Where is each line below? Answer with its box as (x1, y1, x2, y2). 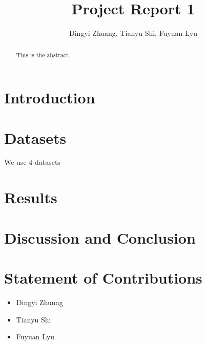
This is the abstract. (16, 50, 71, 59)
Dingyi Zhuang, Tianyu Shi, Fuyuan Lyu (69, 28, 197, 38)
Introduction (4, 87, 95, 108)
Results (4, 187, 57, 208)
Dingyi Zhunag (16, 296, 63, 307)
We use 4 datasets (4, 157, 60, 167)
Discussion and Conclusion (4, 227, 196, 248)
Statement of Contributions (4, 267, 202, 288)
